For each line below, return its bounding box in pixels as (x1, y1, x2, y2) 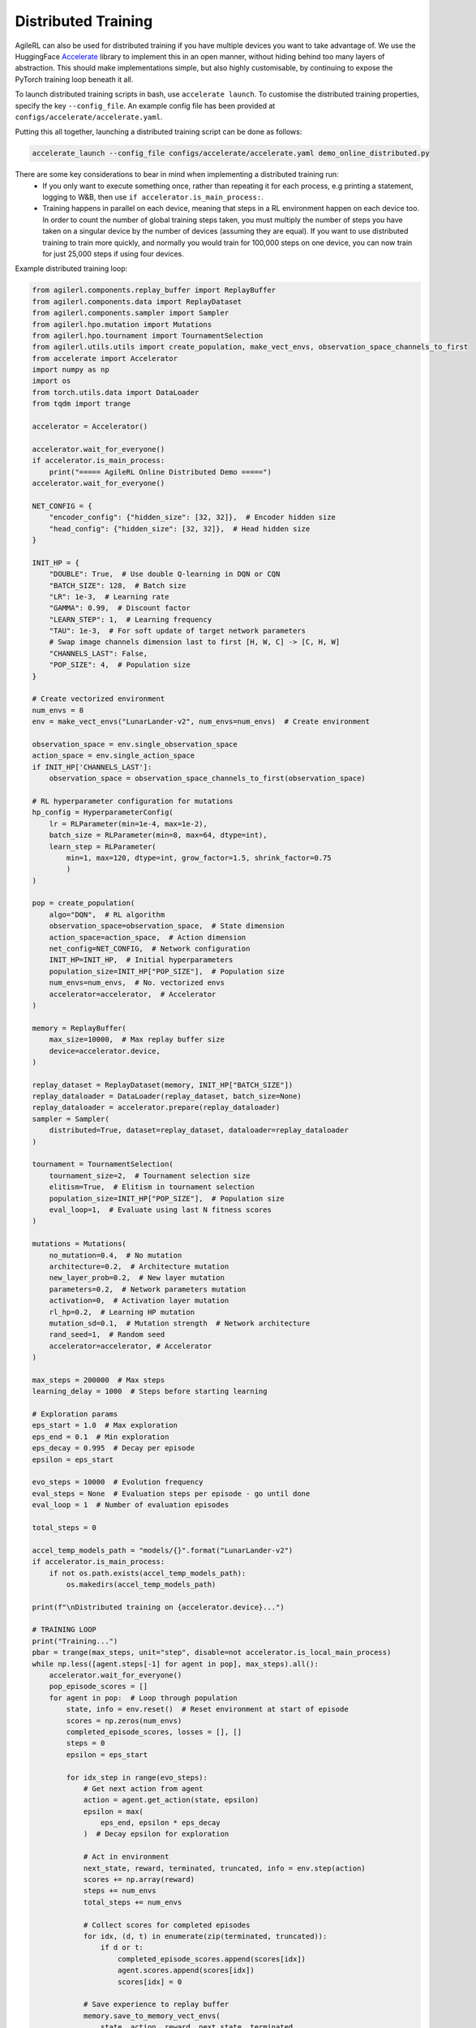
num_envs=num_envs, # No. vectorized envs (49, 978, 225, 987)
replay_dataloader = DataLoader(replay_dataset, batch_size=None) (32, 1092, 302, 1101)
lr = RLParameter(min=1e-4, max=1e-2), (49, 819, 208, 828)
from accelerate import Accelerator (32, 354, 178, 363)
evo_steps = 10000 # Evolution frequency (32, 1477, 204, 1487)
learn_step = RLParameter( (49, 842, 157, 851)
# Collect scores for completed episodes (83, 1920, 251, 1930)
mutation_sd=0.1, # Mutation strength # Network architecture (49, 1318, 311, 1328)
